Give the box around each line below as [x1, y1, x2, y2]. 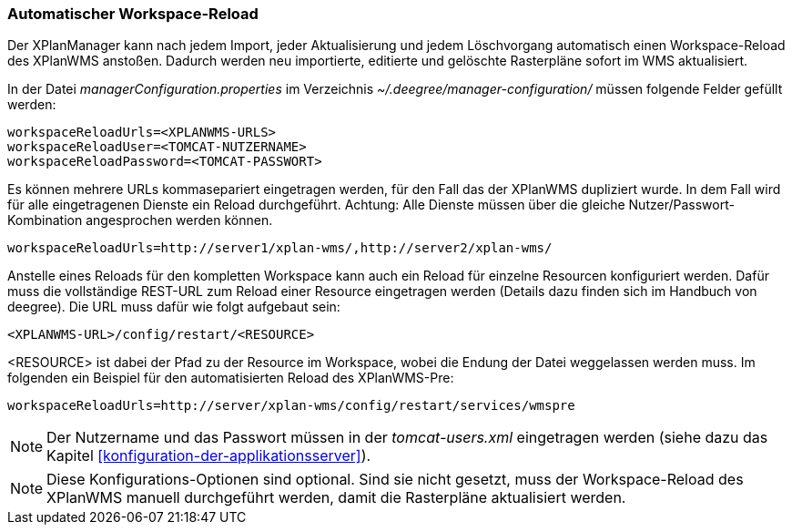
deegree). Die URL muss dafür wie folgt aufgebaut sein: [7, 299, 340, 315]
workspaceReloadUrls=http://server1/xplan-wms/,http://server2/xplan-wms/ [7, 240, 553, 256]
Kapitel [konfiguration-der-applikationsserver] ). [46, 446, 371, 465]
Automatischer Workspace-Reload [7, 5, 259, 23]
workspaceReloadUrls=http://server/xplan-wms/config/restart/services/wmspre [7, 398, 575, 414]
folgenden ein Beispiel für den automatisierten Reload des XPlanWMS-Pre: [7, 370, 454, 386]
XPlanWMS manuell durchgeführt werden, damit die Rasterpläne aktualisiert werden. [46, 488, 626, 507]
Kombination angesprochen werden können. [7, 212, 273, 229]
